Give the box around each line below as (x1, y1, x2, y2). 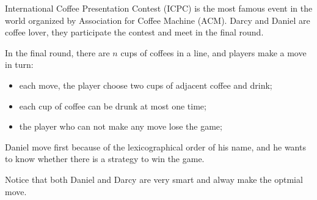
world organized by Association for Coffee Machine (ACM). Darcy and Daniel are (5, 13, 310, 26)
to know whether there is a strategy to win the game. (5, 152, 205, 165)
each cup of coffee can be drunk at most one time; (19, 99, 206, 112)
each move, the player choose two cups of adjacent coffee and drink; (19, 78, 272, 91)
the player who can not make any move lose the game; (19, 120, 222, 133)
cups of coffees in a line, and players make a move (120, 46, 307, 59)
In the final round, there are (5, 46, 110, 59)
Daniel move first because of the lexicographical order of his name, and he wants (5, 140, 306, 153)
